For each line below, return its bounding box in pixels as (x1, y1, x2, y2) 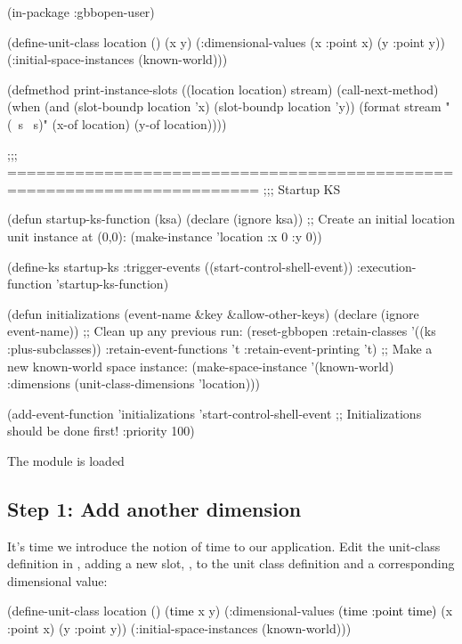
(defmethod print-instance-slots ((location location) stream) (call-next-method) (7, 79, 439, 98)
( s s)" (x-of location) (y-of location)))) (7, 114, 227, 133)
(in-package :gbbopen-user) (7, 3, 155, 20)
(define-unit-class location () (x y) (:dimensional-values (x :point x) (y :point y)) (7, 32, 445, 51)
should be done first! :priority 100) (7, 421, 195, 440)
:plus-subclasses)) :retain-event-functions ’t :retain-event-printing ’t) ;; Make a (7, 338, 433, 357)
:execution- (357, 257, 417, 275)
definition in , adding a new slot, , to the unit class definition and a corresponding (7, 554, 455, 573)
